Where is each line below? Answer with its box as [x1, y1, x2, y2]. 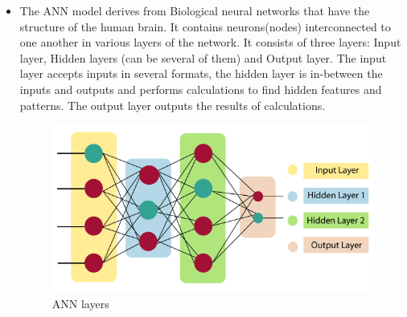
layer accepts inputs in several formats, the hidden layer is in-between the [19, 65, 383, 82]
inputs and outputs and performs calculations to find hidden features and [19, 80, 382, 97]
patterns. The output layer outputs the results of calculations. [19, 96, 326, 113]
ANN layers [51, 295, 109, 311]
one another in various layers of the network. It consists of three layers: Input [19, 34, 401, 51]
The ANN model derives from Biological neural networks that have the [19, 2, 370, 18]
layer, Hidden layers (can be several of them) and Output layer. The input [19, 49, 387, 66]
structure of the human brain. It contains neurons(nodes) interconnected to [19, 18, 391, 35]
